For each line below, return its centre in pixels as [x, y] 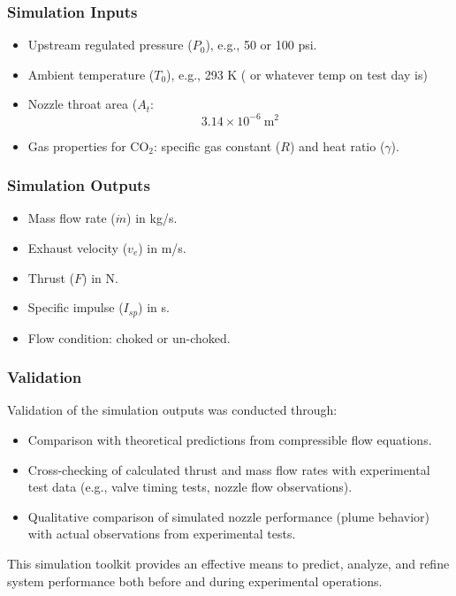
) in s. [154, 307]
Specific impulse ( [76, 307]
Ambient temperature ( [91, 74]
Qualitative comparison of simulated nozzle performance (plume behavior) [228, 516]
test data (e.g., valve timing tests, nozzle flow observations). [190, 487]
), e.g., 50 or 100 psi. [261, 45]
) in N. [100, 277]
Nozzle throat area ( [83, 104]
